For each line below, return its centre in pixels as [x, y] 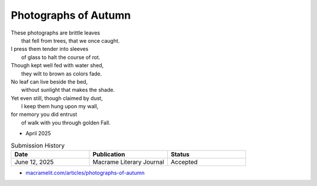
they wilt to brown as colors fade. [62, 74]
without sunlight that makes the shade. [68, 90]
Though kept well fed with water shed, [57, 66]
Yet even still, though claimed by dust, [57, 98]
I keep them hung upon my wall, [60, 106]
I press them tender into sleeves [50, 49]
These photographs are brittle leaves [55, 33]
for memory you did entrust [44, 115]
